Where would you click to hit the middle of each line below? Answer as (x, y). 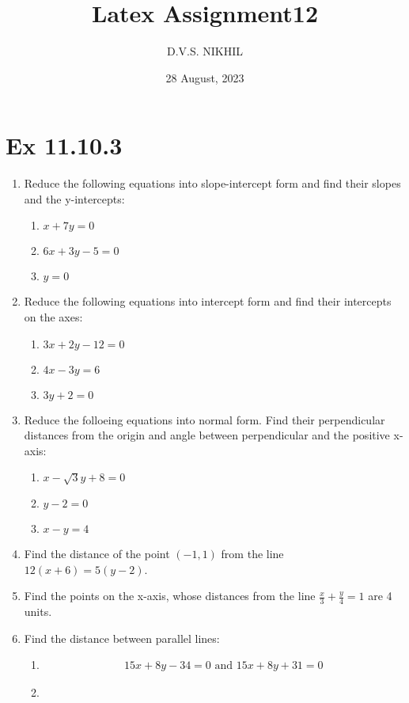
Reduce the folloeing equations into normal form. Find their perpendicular (204, 419)
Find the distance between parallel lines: (122, 638)
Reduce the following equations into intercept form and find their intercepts (208, 301)
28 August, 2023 (205, 77)
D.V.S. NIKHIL (205, 51)
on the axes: (53, 317)
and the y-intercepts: (74, 198)
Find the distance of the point (97, 554)
